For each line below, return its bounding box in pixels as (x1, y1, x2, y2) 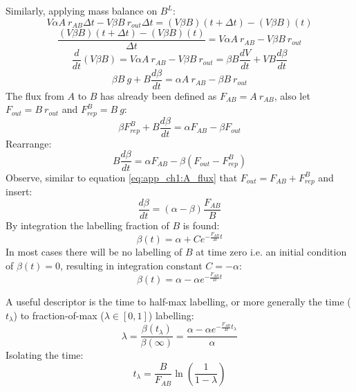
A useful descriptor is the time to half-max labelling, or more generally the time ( (6, 294, 351, 309)
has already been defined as (100, 88, 217, 103)
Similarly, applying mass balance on (6, 3, 158, 17)
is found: (182, 217, 220, 232)
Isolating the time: (6, 348, 84, 362)
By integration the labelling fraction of (6, 217, 169, 232)
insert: (6, 184, 32, 198)
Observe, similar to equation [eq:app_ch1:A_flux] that (6, 170, 238, 184)
